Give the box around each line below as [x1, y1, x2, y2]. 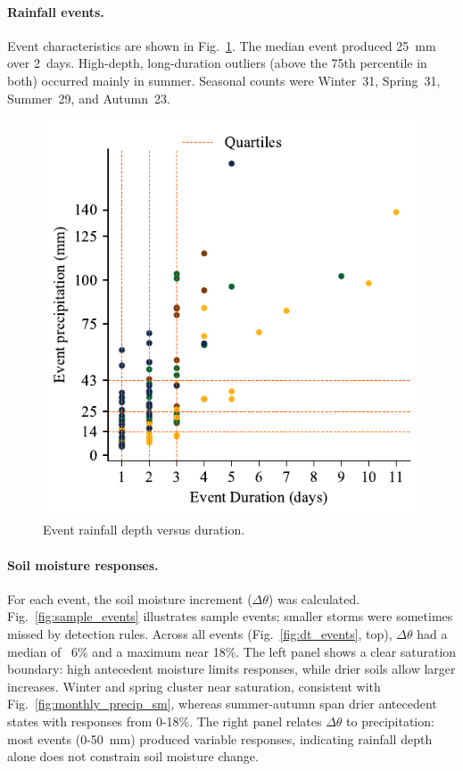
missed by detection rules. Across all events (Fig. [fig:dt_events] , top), [7, 624, 393, 642]
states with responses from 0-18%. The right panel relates [7, 711, 322, 730]
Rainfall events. [7, 2, 104, 21]
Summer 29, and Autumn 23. [7, 88, 170, 107]
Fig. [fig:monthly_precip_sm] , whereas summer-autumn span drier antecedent [7, 694, 437, 713]
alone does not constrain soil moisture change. [7, 747, 259, 766]
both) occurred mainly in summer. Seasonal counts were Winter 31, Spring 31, [7, 70, 441, 89]
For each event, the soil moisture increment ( [7, 589, 252, 608]
